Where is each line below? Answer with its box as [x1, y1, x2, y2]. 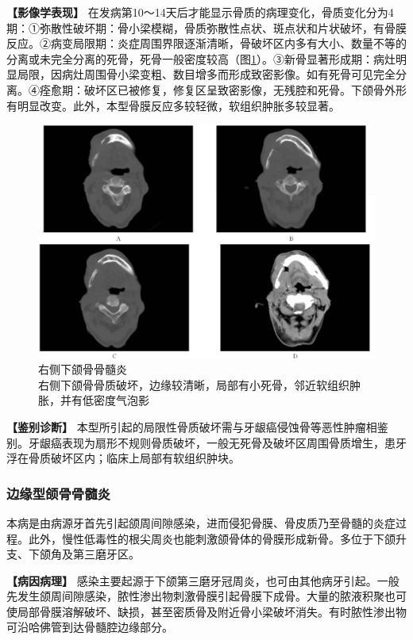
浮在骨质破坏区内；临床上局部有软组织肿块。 [6, 450, 240, 466]
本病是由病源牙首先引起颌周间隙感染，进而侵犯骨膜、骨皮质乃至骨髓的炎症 [6, 514, 396, 531]
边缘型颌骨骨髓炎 [6, 483, 110, 503]
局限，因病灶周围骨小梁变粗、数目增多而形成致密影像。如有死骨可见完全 [17, 66, 396, 82]
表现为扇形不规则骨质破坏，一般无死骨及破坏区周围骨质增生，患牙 [61, 434, 407, 450]
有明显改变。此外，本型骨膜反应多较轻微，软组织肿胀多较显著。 [6, 97, 340, 113]
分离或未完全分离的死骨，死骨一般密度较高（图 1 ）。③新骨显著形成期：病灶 [6, 50, 396, 67]
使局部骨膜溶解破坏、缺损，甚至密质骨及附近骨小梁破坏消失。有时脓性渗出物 [6, 603, 407, 619]
